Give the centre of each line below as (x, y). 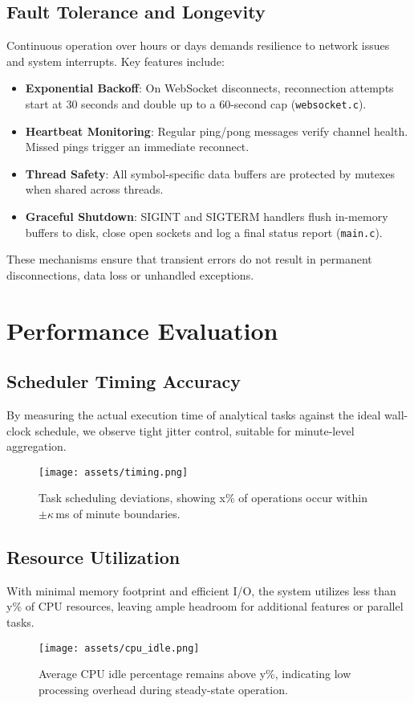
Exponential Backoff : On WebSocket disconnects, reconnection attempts (209, 88)
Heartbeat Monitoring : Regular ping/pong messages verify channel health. (217, 131)
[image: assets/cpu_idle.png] (119, 648)
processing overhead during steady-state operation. (163, 689)
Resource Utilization (93, 557)
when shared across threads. (94, 189)
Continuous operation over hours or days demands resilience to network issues (198, 45)
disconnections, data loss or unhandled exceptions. (130, 274)
